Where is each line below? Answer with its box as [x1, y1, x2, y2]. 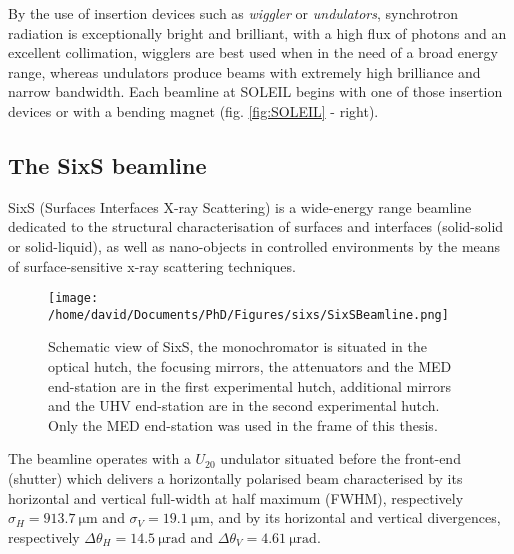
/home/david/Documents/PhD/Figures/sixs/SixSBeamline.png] [48, 307, 449, 322]
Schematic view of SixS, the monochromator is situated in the [48, 336, 428, 357]
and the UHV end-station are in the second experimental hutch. [48, 395, 440, 416]
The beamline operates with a [8, 448, 191, 469]
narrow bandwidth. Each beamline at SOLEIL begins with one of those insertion [8, 81, 503, 102]
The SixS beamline [8, 149, 207, 180]
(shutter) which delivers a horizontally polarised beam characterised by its [8, 468, 463, 489]
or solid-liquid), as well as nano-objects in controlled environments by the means [8, 235, 501, 256]
